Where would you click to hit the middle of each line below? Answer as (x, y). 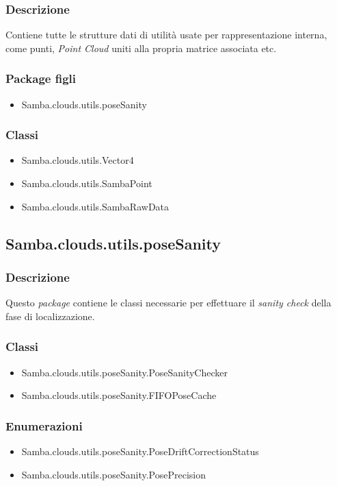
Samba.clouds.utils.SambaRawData (95, 206)
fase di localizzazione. (50, 316)
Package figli (41, 78)
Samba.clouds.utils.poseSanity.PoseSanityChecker (124, 372)
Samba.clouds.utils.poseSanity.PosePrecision (113, 474)
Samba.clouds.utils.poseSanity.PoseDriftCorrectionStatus (140, 451)
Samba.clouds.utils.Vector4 (78, 160)
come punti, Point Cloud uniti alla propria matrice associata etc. (141, 48)
